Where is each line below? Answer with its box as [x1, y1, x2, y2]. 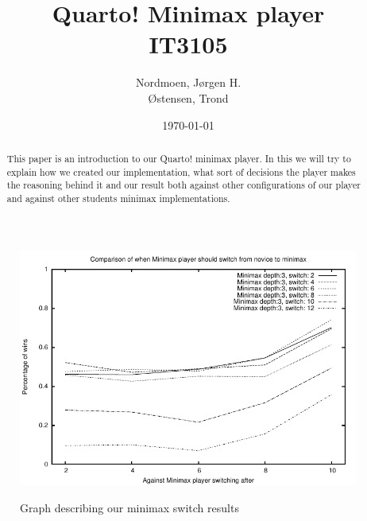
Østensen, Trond [148, 89, 229, 106]
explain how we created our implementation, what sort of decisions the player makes [6, 165, 356, 178]
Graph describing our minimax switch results [20, 499, 239, 515]
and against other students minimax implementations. [6, 191, 230, 204]
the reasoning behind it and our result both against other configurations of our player [6, 178, 361, 192]
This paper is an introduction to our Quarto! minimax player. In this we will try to [6, 151, 351, 165]
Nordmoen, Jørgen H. [135, 74, 241, 91]
